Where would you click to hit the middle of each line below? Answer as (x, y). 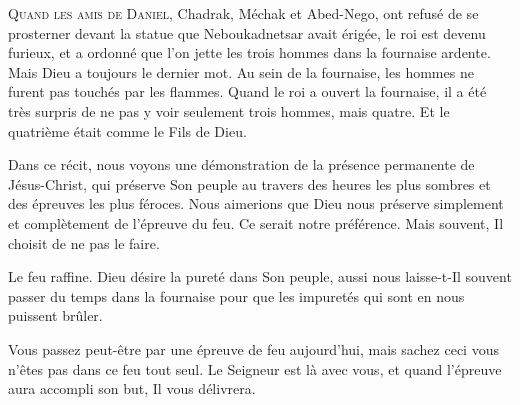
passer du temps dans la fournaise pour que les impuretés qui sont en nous (236, 295)
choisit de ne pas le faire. (84, 242)
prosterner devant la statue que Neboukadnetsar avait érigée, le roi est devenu (247, 32)
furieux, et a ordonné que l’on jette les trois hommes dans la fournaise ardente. (249, 52)
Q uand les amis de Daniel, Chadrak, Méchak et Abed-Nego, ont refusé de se (243, 13)
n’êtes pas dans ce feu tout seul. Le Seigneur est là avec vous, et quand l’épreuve (255, 368)
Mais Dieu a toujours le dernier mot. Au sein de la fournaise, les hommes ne (241, 71)
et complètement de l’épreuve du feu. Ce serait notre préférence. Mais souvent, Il (256, 222)
